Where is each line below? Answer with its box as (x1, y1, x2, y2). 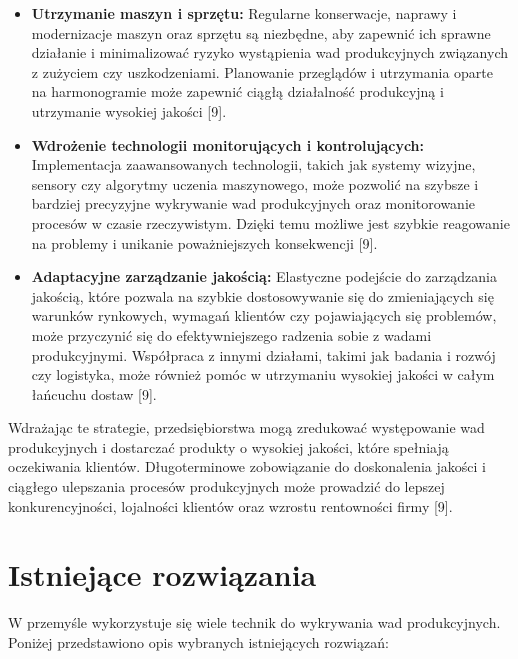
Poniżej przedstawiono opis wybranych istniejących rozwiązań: (8, 631, 389, 652)
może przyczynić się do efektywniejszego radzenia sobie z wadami (31, 324, 432, 345)
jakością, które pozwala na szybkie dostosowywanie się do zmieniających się (31, 285, 494, 306)
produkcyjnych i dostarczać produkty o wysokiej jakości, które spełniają (8, 436, 449, 457)
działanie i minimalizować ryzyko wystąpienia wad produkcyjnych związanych (31, 42, 508, 63)
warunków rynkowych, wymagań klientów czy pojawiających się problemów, (31, 305, 497, 326)
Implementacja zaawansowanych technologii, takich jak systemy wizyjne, (31, 154, 476, 175)
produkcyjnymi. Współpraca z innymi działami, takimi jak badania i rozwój (31, 344, 496, 365)
